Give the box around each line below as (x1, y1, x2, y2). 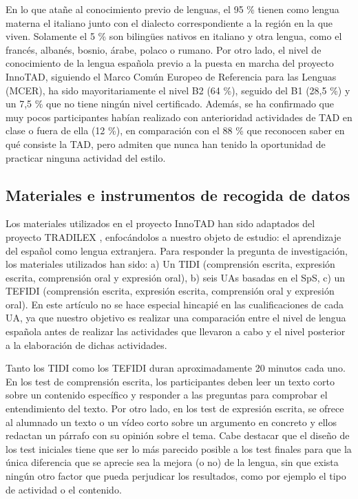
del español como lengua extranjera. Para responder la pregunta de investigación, (6, 243, 348, 257)
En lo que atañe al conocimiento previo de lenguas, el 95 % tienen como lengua (6, 2, 339, 16)
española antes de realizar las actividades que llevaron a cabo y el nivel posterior (6, 324, 346, 339)
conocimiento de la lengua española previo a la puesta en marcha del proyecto (6, 56, 334, 70)
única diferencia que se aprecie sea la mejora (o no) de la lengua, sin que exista (6, 455, 339, 469)
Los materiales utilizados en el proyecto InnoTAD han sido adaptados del (6, 216, 315, 231)
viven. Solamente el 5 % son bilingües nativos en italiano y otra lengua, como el (6, 29, 342, 43)
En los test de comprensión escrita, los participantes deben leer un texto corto (6, 374, 335, 388)
